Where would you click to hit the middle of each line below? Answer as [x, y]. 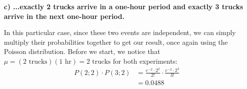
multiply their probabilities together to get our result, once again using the [116, 42]
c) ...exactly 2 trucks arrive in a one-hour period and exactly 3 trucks [123, 6]
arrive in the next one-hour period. [64, 16]
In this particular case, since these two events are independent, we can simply [120, 32]
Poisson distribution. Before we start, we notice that [82, 51]
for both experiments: [145, 61]
